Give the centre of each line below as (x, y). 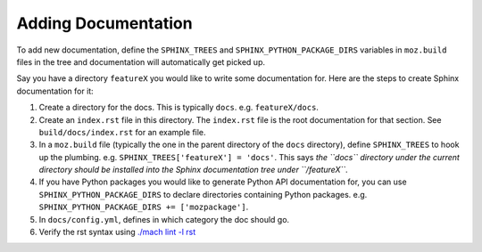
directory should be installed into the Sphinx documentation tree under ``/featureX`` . (193, 170)
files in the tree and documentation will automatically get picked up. (141, 61)
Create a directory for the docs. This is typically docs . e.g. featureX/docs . (179, 108)
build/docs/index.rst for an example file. (122, 132)
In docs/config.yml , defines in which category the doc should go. (164, 219)
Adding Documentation (104, 23)
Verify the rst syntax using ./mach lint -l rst (117, 232)
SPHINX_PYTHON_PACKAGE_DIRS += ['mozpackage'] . (144, 207)
